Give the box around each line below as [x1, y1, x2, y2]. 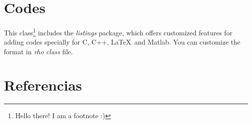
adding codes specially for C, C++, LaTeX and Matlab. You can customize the [4, 37, 240, 47]
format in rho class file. [4, 46, 73, 56]
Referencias [4, 75, 82, 94]
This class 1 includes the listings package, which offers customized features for [4, 26, 233, 37]
